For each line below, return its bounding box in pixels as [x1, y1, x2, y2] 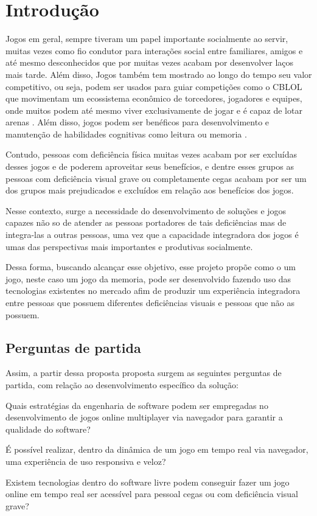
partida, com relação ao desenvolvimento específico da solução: [5, 378, 239, 391]
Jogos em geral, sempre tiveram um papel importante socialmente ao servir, [5, 32, 288, 45]
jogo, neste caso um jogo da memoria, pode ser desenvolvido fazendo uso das [5, 272, 291, 285]
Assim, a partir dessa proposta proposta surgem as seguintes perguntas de [5, 366, 282, 379]
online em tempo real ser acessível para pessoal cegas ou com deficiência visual [5, 487, 298, 500]
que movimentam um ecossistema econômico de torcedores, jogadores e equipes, [5, 92, 302, 105]
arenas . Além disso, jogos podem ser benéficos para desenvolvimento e [5, 116, 270, 128]
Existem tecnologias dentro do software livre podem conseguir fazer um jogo [5, 475, 290, 488]
